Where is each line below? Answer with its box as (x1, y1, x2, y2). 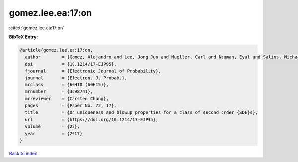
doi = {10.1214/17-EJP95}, (25, 61, 117, 67)
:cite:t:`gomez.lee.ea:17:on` (9, 25, 65, 31)
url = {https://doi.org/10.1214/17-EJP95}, (25, 117, 159, 122)
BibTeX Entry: (9, 34, 38, 40)
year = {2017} (25, 131, 83, 136)
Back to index (9, 150, 37, 156)
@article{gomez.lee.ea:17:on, (19, 47, 93, 53)
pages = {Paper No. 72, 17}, (25, 103, 117, 109)
